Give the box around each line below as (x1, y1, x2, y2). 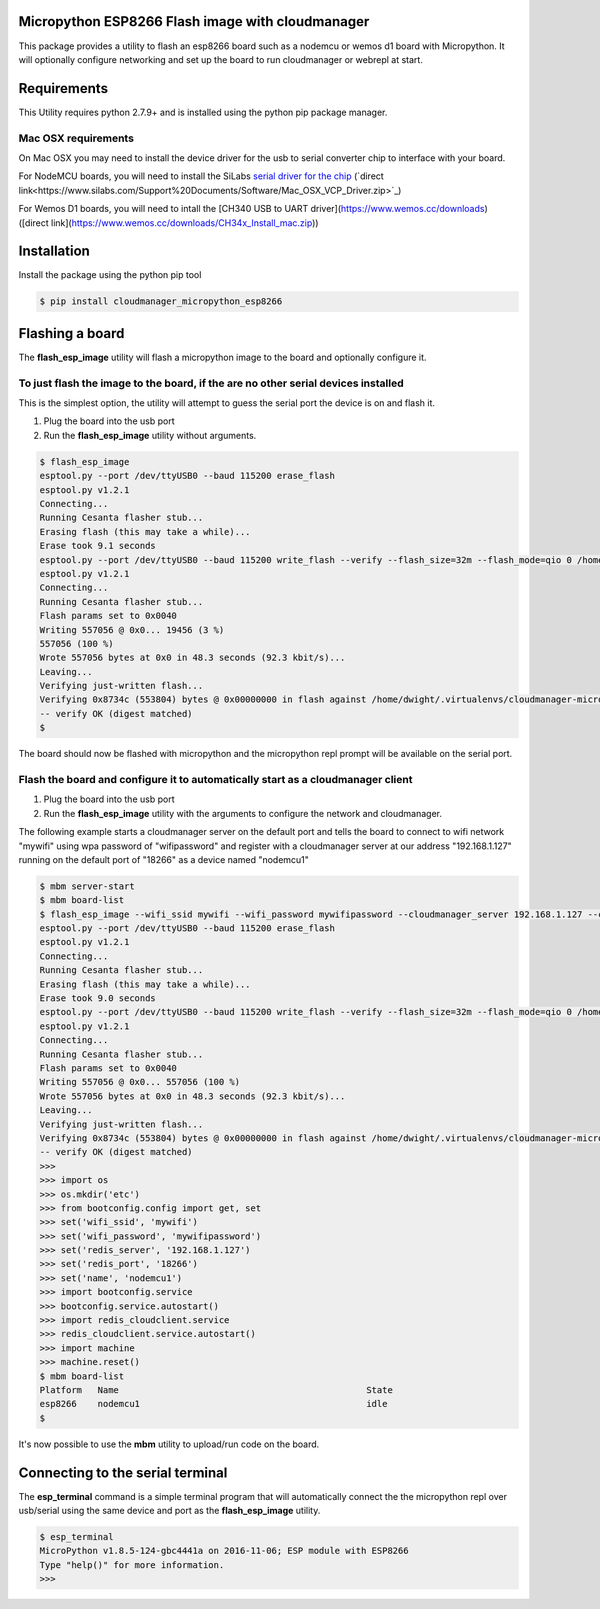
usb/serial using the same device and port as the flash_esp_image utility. (18, 1505, 321, 1517)
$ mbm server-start (39, 880, 135, 892)
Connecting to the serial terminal (18, 1464, 228, 1481)
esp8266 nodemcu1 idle (39, 1398, 388, 1410)
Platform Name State (39, 1384, 394, 1395)
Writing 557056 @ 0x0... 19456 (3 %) (39, 624, 225, 635)
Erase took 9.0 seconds (39, 993, 157, 1004)
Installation (18, 243, 90, 260)
